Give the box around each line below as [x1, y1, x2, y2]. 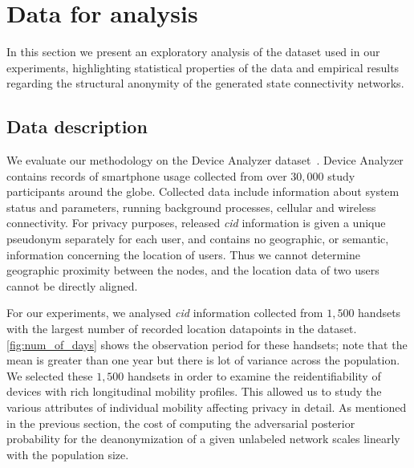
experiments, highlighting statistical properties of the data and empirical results [6, 59, 400, 75]
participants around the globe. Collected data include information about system [6, 183, 400, 200]
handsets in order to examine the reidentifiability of [128, 367, 381, 384]
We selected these [6, 367, 93, 384]
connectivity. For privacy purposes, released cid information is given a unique [6, 214, 386, 231]
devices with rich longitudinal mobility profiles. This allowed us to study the [6, 383, 382, 400]
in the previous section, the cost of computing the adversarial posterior [6, 414, 355, 431]
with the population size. [6, 446, 129, 462]
